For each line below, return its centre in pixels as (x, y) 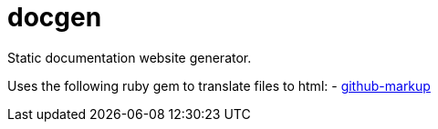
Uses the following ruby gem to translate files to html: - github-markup (219, 85)
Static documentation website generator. (130, 57)
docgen (55, 17)
